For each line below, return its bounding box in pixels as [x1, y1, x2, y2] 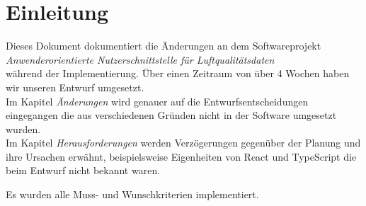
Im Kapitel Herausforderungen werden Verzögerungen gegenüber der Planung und [6, 135, 361, 150]
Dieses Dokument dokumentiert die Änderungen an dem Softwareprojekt [6, 38, 321, 53]
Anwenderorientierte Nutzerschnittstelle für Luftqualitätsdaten [6, 52, 275, 67]
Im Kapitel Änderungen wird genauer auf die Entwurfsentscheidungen [6, 93, 309, 108]
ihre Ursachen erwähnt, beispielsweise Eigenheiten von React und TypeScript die [6, 149, 357, 164]
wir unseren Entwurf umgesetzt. [6, 79, 144, 94]
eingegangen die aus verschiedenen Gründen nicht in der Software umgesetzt [6, 108, 337, 122]
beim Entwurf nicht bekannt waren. [6, 163, 161, 178]
